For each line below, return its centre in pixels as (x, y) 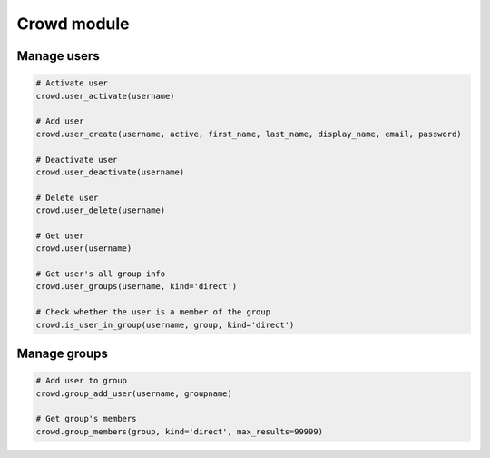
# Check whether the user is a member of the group (153, 312)
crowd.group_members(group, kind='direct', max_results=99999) (180, 431)
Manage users (58, 56)
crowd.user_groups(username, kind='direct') (137, 287)
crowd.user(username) (84, 249)
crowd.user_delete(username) (101, 210)
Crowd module (73, 24)
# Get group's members (86, 419)
